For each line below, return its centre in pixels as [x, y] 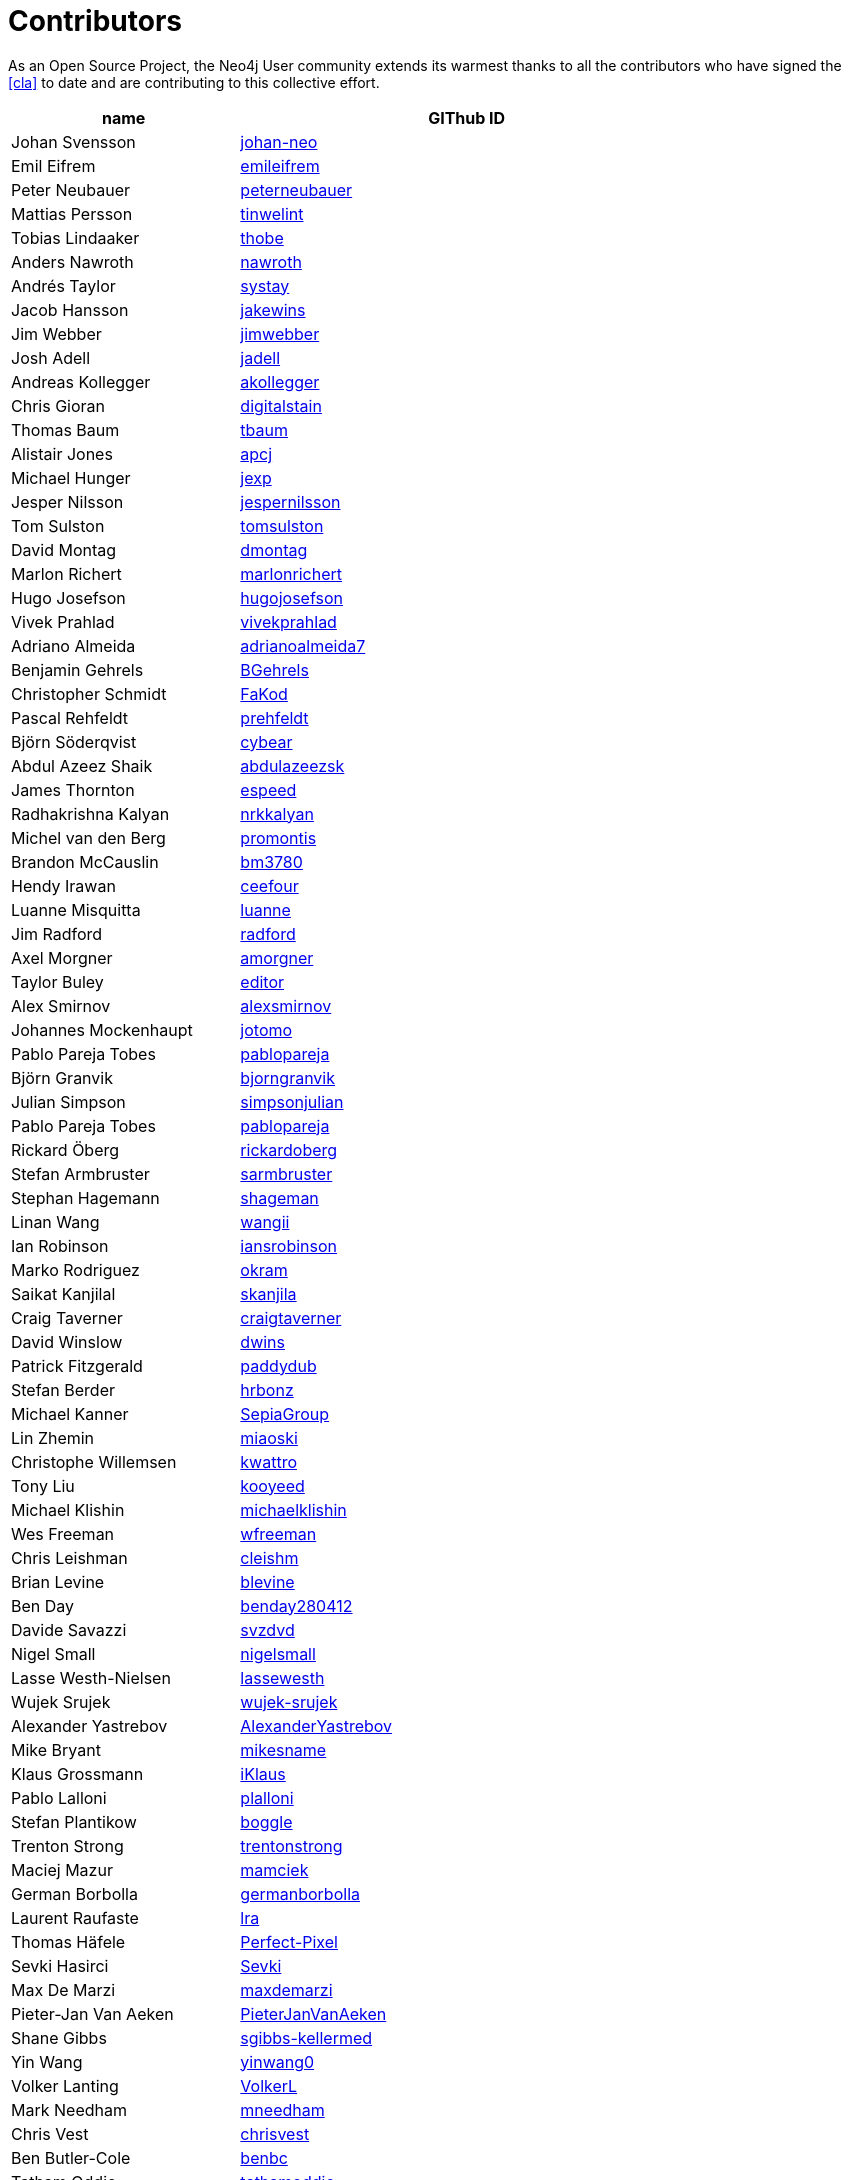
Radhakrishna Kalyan [90, 813]
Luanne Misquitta [76, 909]
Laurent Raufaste [75, 1917]
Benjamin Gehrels [77, 669]
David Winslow [67, 1341]
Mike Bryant [56, 1749]
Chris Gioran [58, 405]
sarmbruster [286, 1173]
